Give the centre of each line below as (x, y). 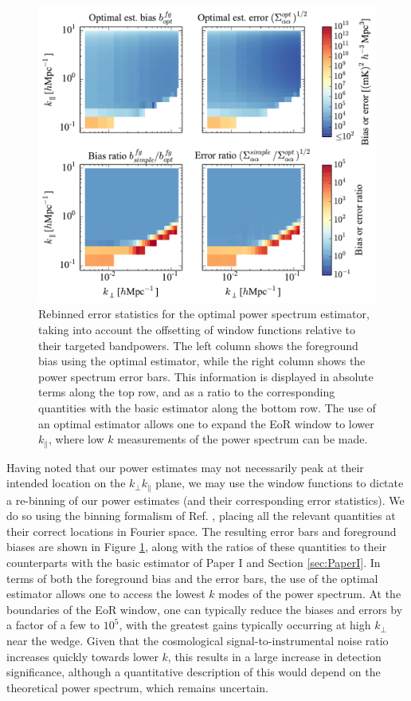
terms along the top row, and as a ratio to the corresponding (187, 392)
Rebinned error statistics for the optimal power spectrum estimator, (204, 314)
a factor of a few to (53, 625)
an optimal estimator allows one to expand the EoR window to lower (206, 423)
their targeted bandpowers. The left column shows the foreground (198, 345)
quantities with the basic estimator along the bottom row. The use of (207, 407)
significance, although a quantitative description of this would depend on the (194, 672)
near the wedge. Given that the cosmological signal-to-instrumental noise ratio (198, 641)
